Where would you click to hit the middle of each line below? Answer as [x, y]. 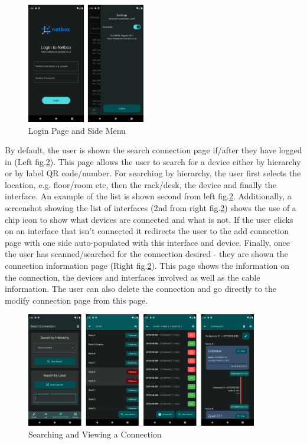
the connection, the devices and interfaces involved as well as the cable [133, 277]
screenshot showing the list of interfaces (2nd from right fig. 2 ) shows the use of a [151, 208]
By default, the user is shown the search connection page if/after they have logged [153, 150]
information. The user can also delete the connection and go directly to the [141, 289]
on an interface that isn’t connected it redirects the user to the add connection [147, 231]
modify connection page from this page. [76, 300]
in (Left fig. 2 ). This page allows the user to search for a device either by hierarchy [153, 161]
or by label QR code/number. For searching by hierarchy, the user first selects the [153, 173]
